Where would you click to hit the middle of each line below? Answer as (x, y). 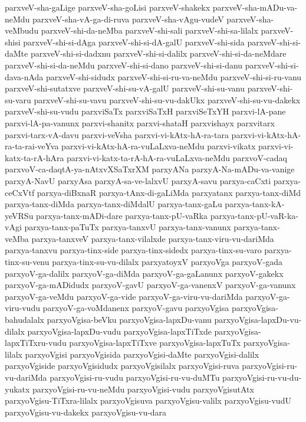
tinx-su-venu (27, 262)
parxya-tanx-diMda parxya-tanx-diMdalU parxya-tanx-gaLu (113, 204)
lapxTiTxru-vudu (36, 343)
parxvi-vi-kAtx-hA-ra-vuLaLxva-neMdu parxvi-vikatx (159, 146)
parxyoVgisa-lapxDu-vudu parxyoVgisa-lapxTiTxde (119, 331)
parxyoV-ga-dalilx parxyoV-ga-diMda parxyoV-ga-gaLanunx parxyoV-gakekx (144, 273)
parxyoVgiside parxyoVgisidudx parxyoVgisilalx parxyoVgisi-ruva (122, 366)
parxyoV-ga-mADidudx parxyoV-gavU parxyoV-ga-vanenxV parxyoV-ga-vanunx (150, 285)
